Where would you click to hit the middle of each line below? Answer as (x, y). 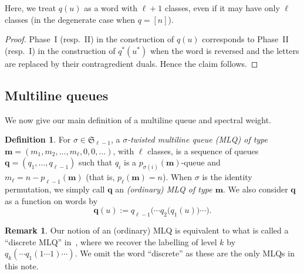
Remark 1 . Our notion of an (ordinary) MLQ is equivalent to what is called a (147, 230)
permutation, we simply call (55, 189)
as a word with (111, 8)
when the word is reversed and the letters (224, 50)
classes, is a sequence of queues (203, 150)
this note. (22, 266)
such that (96, 162)
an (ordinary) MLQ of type (164, 189)
